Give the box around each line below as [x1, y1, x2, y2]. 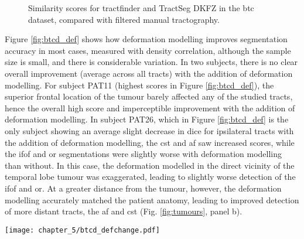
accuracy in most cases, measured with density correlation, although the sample [5, 44, 291, 56]
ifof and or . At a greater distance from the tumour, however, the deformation [5, 182, 282, 194]
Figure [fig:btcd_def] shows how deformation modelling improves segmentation [5, 33, 288, 45]
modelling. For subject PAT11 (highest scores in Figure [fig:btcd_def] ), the [5, 78, 274, 91]
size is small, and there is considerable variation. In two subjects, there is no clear [5, 56, 298, 68]
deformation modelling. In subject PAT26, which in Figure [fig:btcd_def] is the [5, 113, 289, 125]
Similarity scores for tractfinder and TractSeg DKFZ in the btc [28, 2, 254, 13]
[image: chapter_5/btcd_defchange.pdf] [5, 226, 160, 234]
